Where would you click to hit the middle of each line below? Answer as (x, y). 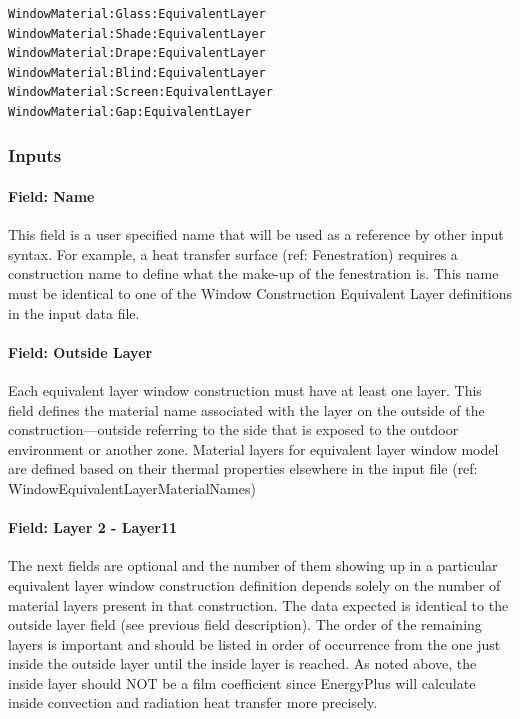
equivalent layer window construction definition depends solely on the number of (254, 584)
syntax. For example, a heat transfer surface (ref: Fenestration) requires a (233, 253)
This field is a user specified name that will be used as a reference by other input (256, 234)
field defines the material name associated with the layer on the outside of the (246, 409)
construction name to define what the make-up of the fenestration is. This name (253, 273)
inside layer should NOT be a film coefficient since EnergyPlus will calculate (242, 682)
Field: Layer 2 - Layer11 (93, 527)
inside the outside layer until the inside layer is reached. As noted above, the (242, 663)
